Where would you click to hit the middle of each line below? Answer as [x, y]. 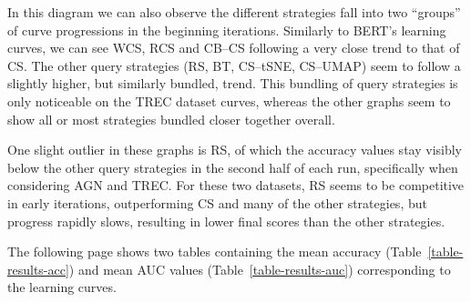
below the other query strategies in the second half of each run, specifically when [233, 167]
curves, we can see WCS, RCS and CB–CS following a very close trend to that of [234, 48]
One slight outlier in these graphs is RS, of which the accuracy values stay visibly [235, 150]
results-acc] [38, 269]
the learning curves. [62, 287]
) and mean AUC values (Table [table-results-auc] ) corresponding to [260, 269]
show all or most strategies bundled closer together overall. [171, 119]
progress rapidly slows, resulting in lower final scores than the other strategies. [226, 221]
